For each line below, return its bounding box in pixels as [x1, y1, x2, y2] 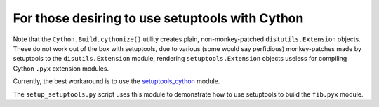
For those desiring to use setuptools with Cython [13, 10, 304, 26]
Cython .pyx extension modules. [13, 64, 109, 73]
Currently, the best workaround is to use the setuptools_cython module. [13, 77, 220, 85]
